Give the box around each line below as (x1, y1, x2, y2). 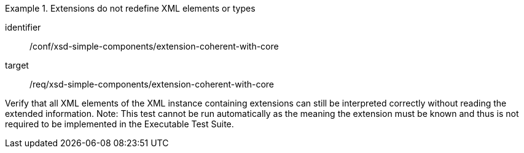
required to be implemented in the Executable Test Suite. (5, 119, 234, 129)
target (5, 60, 29, 70)
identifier (5, 22, 41, 32)
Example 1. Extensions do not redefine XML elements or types (5, 3, 256, 13)
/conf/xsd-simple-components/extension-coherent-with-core (29, 41, 279, 51)
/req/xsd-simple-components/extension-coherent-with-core (29, 79, 275, 89)
